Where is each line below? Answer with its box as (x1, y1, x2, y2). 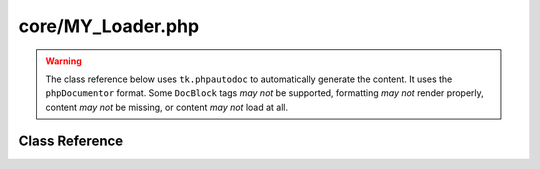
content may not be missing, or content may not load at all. (45, 101, 289, 113)
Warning (45, 55, 82, 67)
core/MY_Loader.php (18, 15, 200, 37)
